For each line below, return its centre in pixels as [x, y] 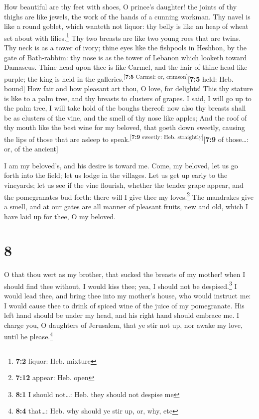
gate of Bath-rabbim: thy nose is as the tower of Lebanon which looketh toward [126, 57]
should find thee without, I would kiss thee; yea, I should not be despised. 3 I [121, 285]
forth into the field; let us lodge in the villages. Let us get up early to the [116, 175]
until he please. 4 [29, 336]
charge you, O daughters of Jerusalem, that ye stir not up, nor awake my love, [123, 325]
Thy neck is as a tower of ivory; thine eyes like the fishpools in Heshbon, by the [126, 48]
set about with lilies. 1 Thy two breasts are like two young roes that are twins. [123, 37]
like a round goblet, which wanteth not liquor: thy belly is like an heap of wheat [126, 26]
